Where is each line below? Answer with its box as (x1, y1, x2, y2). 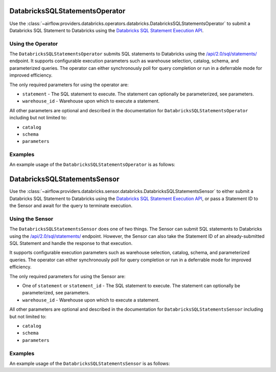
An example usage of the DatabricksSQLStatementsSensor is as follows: (9, 360, 170, 366)
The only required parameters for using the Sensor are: (9, 273, 126, 279)
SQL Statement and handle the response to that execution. (9, 240, 133, 246)
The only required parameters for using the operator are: (9, 82, 129, 88)
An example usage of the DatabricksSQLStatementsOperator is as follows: (9, 161, 176, 168)
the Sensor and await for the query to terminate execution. (9, 203, 133, 209)
